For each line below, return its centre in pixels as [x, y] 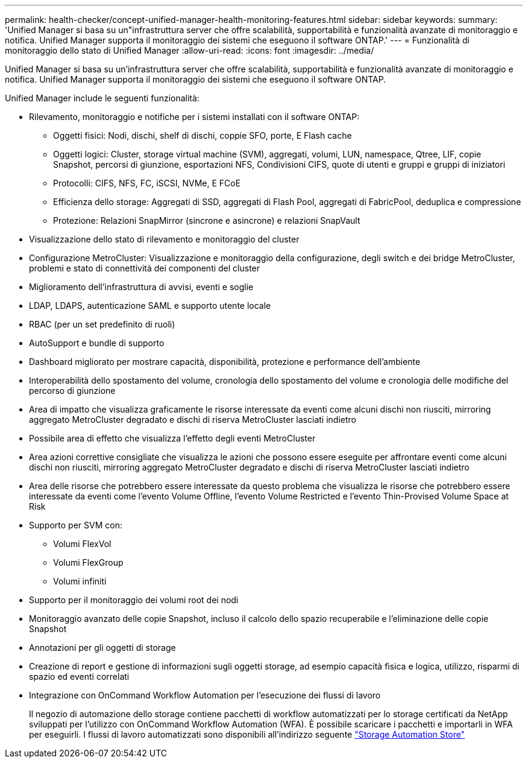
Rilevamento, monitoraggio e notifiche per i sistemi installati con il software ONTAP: [194, 117]
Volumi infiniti [80, 581]
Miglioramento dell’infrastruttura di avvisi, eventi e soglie [141, 287]
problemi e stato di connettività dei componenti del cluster [145, 268]
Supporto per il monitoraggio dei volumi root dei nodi [134, 600]
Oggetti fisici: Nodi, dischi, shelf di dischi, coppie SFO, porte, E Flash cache [203, 135]
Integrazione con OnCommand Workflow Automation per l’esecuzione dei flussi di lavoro [205, 695]
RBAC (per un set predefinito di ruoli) [102, 324]
